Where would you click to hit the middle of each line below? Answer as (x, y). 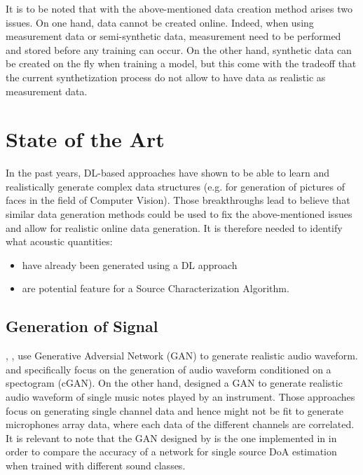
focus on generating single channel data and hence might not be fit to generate (175, 410)
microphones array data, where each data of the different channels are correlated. (180, 424)
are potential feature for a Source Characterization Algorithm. (156, 288)
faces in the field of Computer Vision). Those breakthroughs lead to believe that (178, 200)
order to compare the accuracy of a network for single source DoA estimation (171, 452)
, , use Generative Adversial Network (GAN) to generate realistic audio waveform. (182, 356)
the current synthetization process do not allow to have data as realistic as (166, 77)
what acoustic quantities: (59, 241)
